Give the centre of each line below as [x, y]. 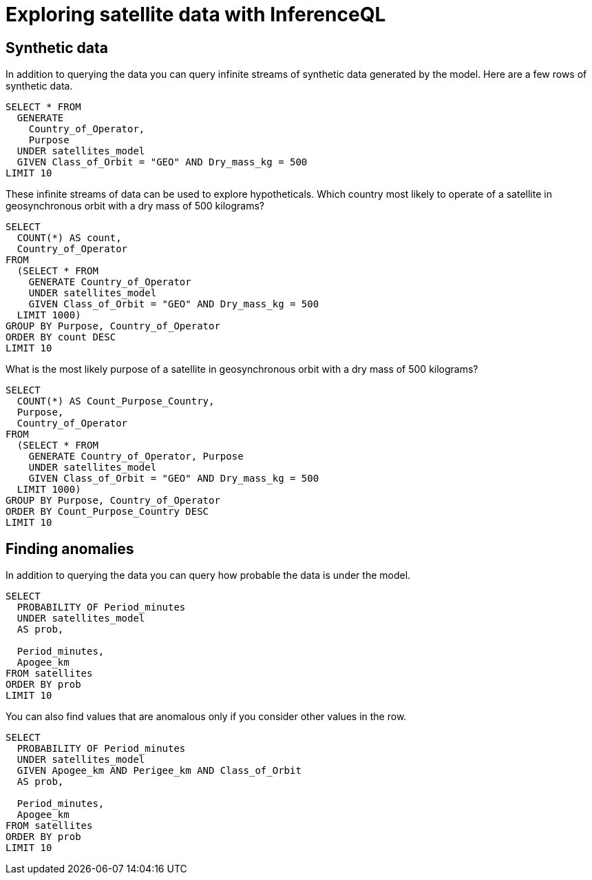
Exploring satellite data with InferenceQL [196, 14]
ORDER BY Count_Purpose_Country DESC [107, 512]
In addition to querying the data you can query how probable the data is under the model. [208, 575]
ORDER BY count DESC [61, 337]
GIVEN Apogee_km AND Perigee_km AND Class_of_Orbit [159, 771]
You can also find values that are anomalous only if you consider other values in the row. [206, 717]
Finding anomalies [70, 549]
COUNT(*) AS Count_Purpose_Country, [116, 401]
